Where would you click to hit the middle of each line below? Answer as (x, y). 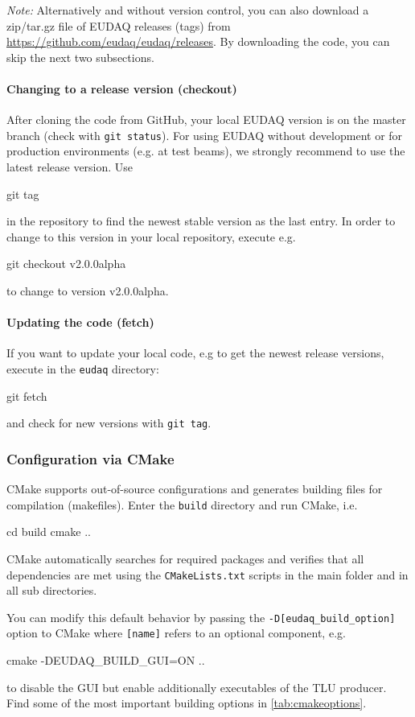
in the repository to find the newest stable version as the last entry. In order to (201, 221)
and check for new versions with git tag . (109, 423)
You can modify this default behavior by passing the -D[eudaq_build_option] (201, 617)
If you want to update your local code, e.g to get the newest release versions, (195, 353)
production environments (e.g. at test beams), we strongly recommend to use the (206, 151)
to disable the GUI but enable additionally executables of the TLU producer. (197, 687)
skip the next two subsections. (80, 57)
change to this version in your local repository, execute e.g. (151, 236)
